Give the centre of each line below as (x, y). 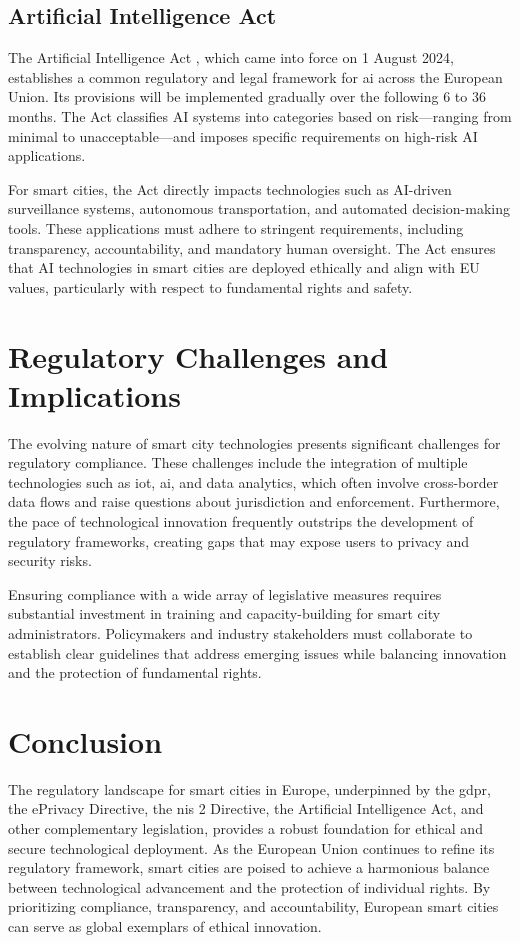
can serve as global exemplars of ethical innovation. (165, 926)
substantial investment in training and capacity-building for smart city (224, 613)
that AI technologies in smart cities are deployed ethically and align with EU (244, 267)
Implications (94, 394)
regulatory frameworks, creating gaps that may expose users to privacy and (239, 540)
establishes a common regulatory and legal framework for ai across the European (255, 76)
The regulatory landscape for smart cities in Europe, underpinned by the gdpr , (250, 788)
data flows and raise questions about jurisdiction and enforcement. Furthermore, (254, 501)
